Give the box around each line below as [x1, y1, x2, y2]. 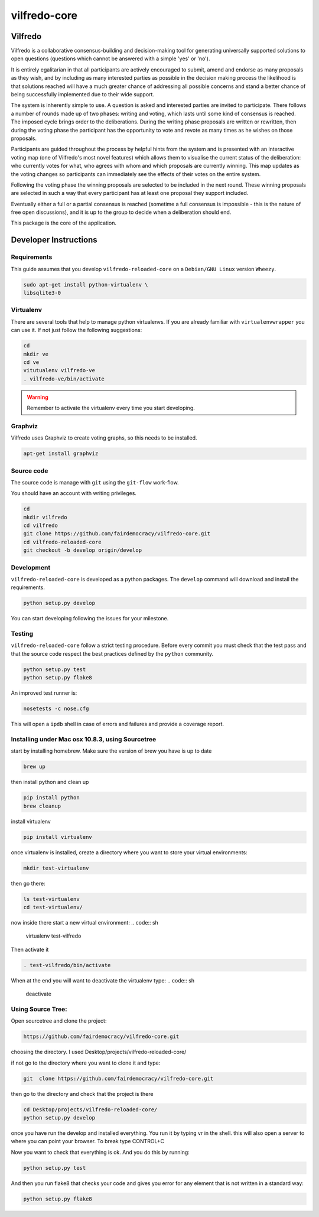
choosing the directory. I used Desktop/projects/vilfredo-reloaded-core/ [11, 1049, 187, 1056]
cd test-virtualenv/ [23, 904, 83, 910]
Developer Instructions [11, 235, 97, 245]
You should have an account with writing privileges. [11, 490, 137, 497]
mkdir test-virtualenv [23, 864, 89, 871]
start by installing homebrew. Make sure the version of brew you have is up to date [11, 747, 212, 754]
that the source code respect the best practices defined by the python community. [11, 650, 214, 657]
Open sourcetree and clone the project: [11, 1017, 107, 1024]
